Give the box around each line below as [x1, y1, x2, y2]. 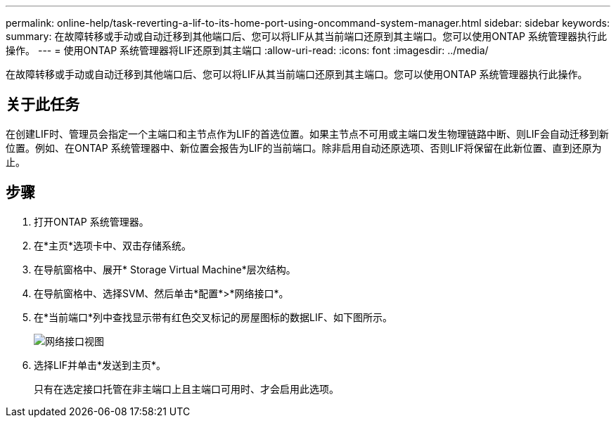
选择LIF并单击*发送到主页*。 [34, 358, 166, 371]
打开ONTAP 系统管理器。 [34, 215, 149, 228]
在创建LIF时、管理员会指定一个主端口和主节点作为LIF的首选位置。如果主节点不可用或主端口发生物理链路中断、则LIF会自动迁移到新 [6, 127, 609, 140]
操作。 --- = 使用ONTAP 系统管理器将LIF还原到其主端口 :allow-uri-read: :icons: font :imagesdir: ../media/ [6, 44, 489, 56]
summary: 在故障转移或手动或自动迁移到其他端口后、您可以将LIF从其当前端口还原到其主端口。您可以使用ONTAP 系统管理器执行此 [6, 30, 607, 42]
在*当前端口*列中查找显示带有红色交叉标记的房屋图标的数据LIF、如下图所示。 [34, 311, 392, 323]
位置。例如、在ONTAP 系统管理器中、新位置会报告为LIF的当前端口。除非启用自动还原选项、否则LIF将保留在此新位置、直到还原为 [6, 141, 602, 154]
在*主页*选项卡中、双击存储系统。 [34, 239, 192, 252]
